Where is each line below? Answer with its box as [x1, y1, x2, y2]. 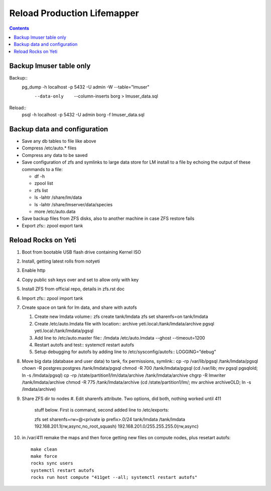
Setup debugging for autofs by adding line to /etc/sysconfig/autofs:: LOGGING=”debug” [34, 349, 216, 355]
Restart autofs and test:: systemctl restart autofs [34, 342, 134, 348]
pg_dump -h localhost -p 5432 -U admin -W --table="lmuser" [22, 84, 150, 90]
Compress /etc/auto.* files [22, 145, 77, 151]
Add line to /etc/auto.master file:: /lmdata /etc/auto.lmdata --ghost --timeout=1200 [34, 335, 205, 341]
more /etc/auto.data [34, 209, 76, 214]
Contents [9, 25, 30, 31]
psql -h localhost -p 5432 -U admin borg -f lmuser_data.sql [22, 112, 145, 118]
